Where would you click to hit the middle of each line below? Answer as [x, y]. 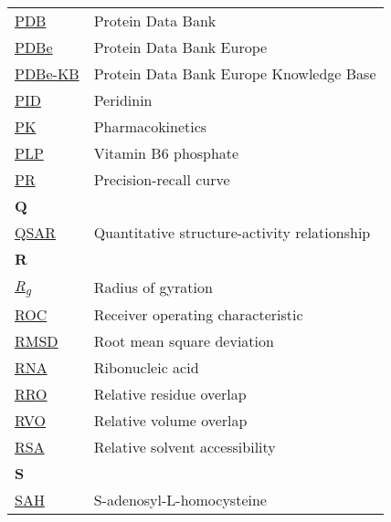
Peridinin [123, 100]
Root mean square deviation [184, 341]
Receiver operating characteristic [198, 315]
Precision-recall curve [162, 179]
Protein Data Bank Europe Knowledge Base [235, 73]
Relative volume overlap [170, 421]
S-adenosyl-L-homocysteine [180, 500]
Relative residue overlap [170, 394]
